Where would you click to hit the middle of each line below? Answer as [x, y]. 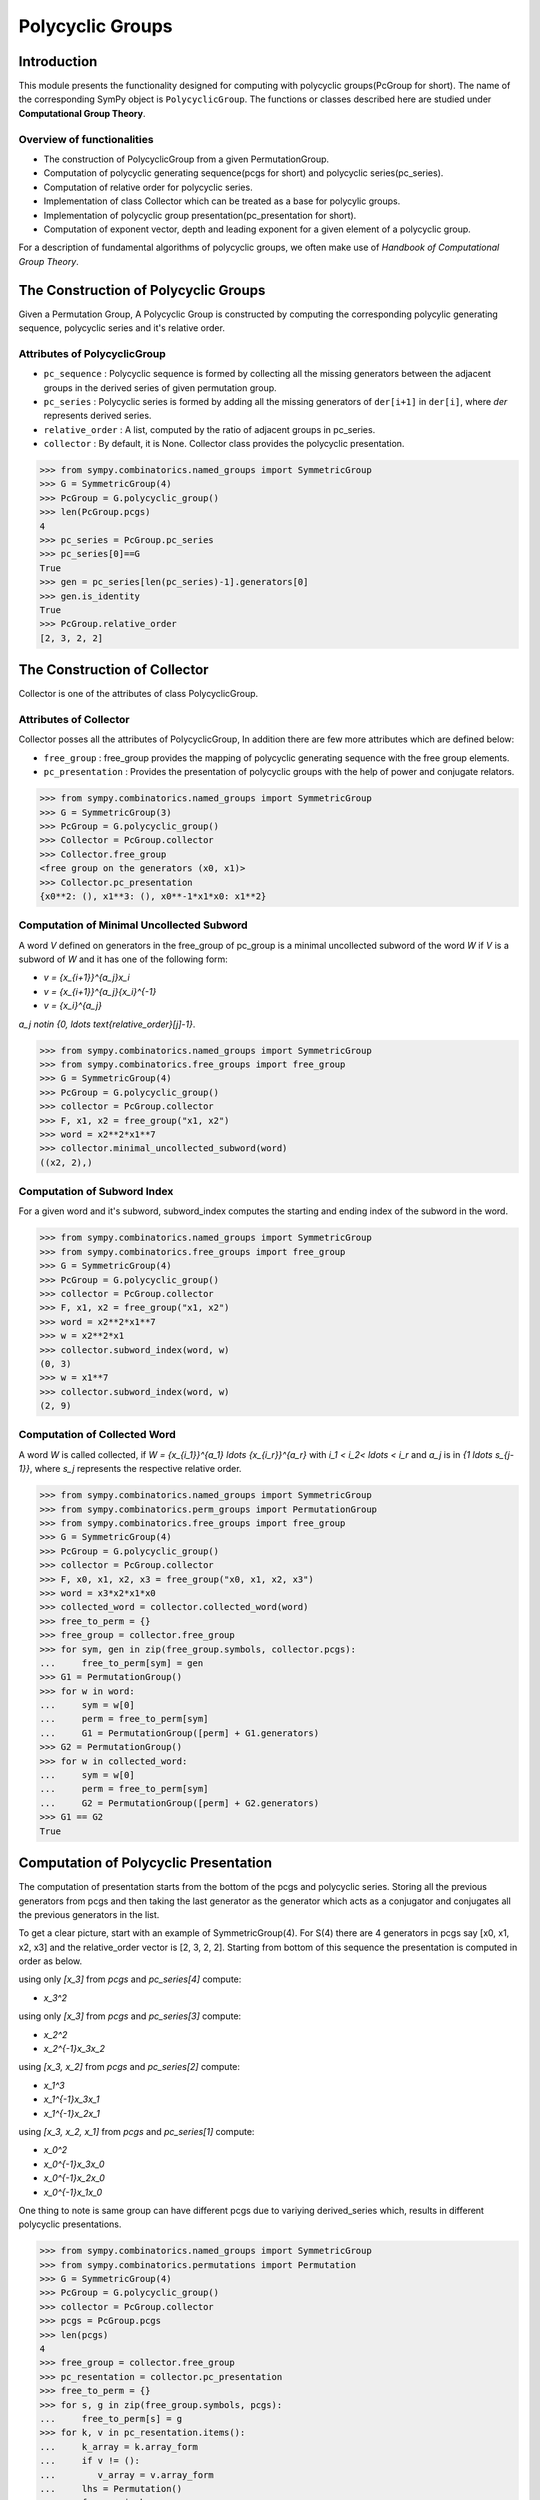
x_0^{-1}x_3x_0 [74, 2164]
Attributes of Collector [74, 720]
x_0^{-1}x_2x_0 [74, 2178]
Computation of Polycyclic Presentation [145, 1863]
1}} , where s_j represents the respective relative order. [130, 1469]
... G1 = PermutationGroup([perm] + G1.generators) [179, 1733]
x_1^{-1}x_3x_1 [71, 2099]
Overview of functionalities [86, 139]
